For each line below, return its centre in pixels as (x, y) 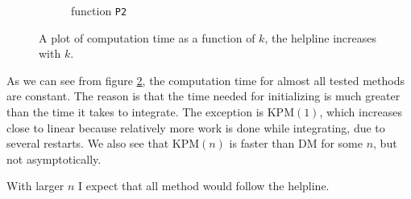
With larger (35, 186)
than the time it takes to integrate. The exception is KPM (150, 112)
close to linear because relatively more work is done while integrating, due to (196, 127)
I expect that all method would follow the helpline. (203, 186)
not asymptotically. (54, 158)
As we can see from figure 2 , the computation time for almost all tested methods (205, 80)
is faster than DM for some (296, 143)
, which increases (361, 112)
